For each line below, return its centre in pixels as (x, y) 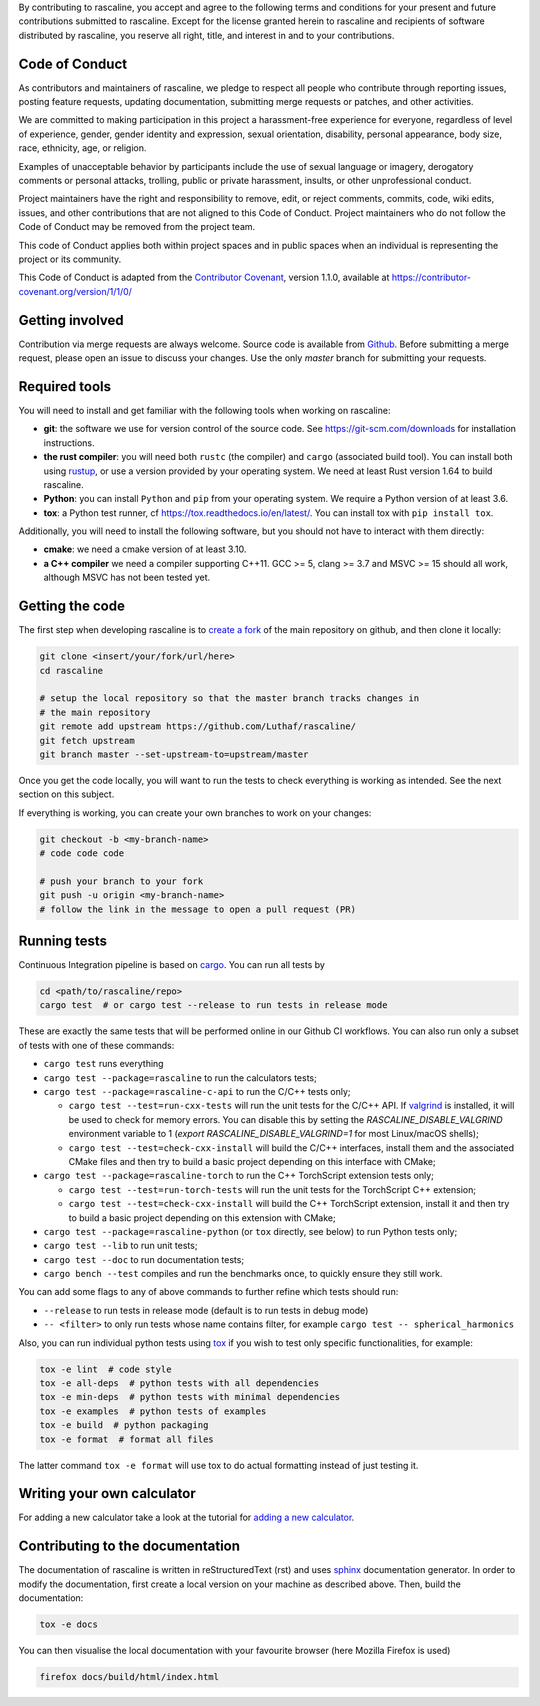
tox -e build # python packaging (124, 1425)
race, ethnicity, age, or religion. (82, 148)
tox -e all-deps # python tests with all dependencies (179, 1383)
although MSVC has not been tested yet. (127, 577)
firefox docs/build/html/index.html (129, 1677)
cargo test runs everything (103, 1064)
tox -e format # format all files (126, 1439)
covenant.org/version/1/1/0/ (75, 291)
